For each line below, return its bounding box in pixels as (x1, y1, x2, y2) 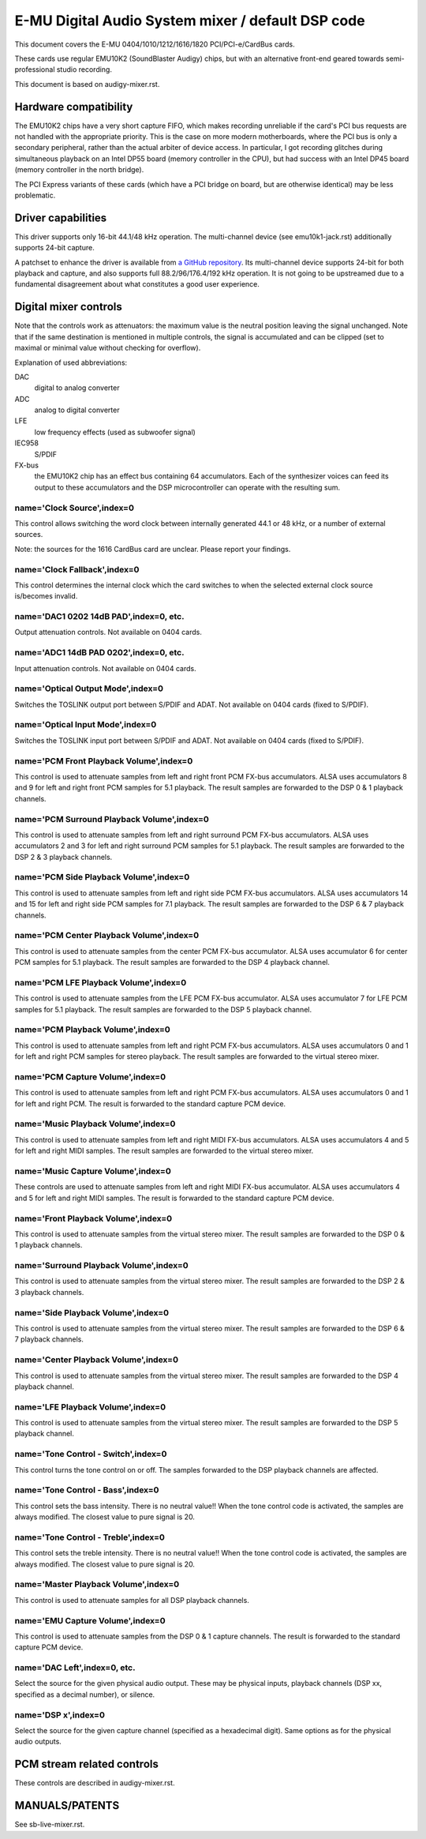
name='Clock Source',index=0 (14, 502, 134, 513)
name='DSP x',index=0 (14, 1710, 106, 1721)
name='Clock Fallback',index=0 (14, 564, 140, 575)
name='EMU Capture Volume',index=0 (14, 1615, 166, 1626)
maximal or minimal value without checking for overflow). (14, 343, 201, 353)
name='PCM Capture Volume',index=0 (14, 1071, 166, 1082)
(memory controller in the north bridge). (14, 165, 144, 175)
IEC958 (14, 438, 39, 448)
